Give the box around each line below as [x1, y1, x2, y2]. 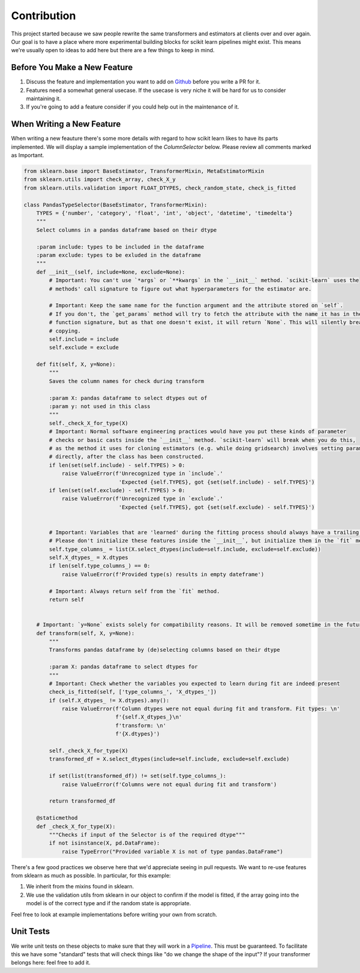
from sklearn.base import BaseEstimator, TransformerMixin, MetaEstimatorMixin [23, 168, 265, 175]
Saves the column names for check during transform [49, 378, 205, 384]
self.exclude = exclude [49, 344, 119, 351]
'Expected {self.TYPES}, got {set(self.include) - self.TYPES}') [118, 478, 315, 486]
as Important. [11, 152, 44, 159]
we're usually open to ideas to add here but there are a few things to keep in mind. [11, 47, 215, 54]
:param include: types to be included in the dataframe [36, 243, 205, 250]
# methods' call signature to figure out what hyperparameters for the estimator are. [49, 285, 312, 292]
